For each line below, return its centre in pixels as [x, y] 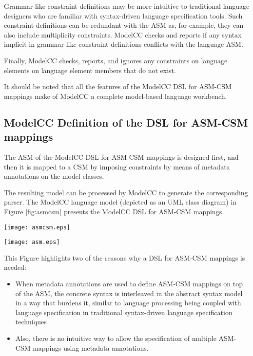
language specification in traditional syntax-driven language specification [124, 312]
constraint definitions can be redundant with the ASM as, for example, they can [124, 25]
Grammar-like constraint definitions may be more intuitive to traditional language [127, 6]
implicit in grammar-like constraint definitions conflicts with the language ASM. [124, 44]
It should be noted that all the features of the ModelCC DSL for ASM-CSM [118, 86]
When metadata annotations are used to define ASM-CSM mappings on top [129, 283]
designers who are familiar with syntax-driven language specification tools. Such [123, 15]
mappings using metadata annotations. [91, 347]
